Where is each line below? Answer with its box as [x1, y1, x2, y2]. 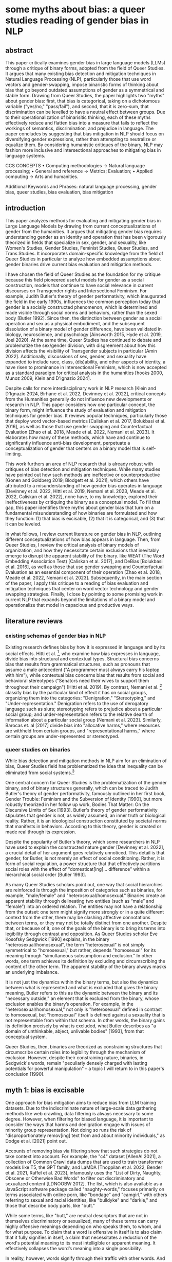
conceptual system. [5, 1033, 47, 1040]
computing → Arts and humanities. [5, 173, 79, 180]
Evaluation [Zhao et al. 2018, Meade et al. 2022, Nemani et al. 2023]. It [5, 429, 155, 435]
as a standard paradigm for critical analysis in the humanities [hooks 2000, [5, 370, 163, 376]
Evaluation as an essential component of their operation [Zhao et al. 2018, [5, 569, 161, 575]
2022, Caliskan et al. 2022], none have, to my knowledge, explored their [5, 493, 158, 500]
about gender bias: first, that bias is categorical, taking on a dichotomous [5, 98, 160, 104]
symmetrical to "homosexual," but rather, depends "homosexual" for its [5, 947, 156, 953]
